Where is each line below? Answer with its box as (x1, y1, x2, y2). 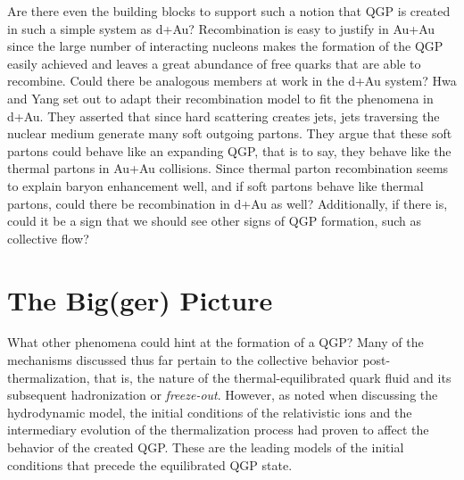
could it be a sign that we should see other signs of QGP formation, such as (7, 211, 422, 230)
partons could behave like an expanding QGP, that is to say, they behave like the (7, 141, 452, 160)
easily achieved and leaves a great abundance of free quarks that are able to (7, 54, 421, 72)
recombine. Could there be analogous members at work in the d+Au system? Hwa (7, 71, 457, 90)
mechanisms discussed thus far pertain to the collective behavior (7, 351, 359, 369)
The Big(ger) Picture (7, 281, 273, 318)
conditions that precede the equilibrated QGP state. (7, 455, 293, 474)
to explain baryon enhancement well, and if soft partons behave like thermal (7, 176, 424, 194)
